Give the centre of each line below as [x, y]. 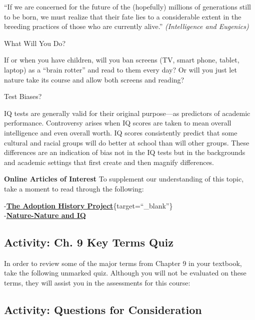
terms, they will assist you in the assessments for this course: [97, 283]
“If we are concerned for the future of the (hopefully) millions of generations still [127, 6]
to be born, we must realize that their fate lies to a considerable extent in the [123, 16]
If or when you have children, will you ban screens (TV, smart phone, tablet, [122, 60]
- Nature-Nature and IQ [45, 215]
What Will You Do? [35, 43]
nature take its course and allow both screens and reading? [94, 79]
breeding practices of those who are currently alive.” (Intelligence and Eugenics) [126, 26]
